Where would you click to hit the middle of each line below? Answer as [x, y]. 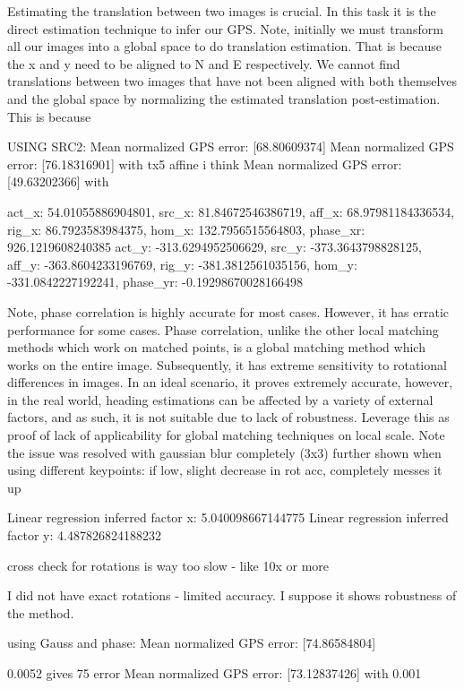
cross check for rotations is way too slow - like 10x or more [168, 565]
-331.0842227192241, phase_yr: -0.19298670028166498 [155, 282]
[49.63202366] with [58, 181]
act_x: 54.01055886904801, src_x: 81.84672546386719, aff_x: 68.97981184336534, [231, 211]
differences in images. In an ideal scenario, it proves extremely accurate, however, [230, 382]
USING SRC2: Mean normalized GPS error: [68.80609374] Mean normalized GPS [231, 146]
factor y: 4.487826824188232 [84, 535]
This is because [49, 116]
